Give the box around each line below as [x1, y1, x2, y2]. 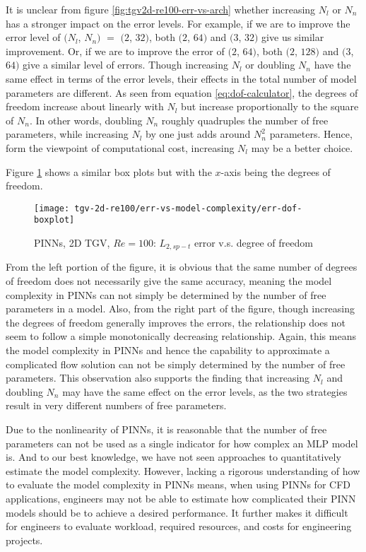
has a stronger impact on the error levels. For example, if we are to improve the [6, 16, 350, 30]
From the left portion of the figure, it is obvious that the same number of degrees [6, 259, 358, 274]
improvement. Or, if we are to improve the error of [6, 43, 225, 58]
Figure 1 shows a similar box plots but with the [6, 164, 212, 179]
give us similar [261, 30, 324, 45]
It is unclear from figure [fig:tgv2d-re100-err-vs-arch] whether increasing [6, 2, 316, 16]
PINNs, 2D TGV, [34, 235, 110, 250]
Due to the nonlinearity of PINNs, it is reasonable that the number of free [6, 422, 327, 437]
